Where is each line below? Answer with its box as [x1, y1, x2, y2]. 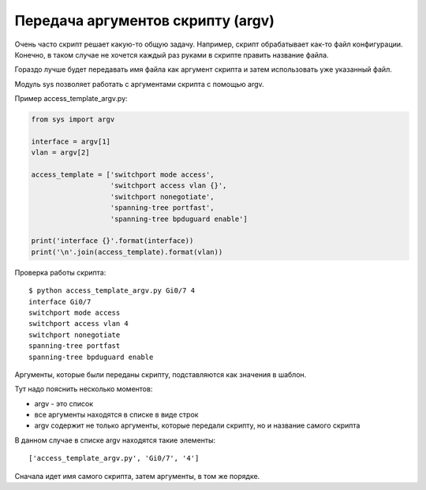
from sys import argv [31, 115, 115, 124]
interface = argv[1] [31, 137, 110, 146]
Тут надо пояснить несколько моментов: [14, 384, 153, 394]
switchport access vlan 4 [28, 320, 129, 328]
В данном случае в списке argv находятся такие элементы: [14, 435, 216, 445]
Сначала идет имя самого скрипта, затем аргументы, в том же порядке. [14, 471, 260, 481]
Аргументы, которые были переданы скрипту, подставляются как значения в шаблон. [14, 369, 307, 379]
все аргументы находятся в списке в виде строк [34, 410, 199, 420]
